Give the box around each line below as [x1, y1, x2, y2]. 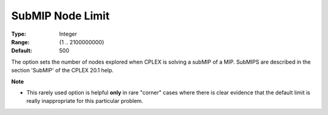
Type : [11, 30, 27, 38]
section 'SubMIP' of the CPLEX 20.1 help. [11, 67, 114, 74]
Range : [11, 38, 30, 45]
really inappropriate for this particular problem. [26, 97, 143, 105]
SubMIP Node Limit [11, 9, 110, 22]
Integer [59, 30, 77, 38]
